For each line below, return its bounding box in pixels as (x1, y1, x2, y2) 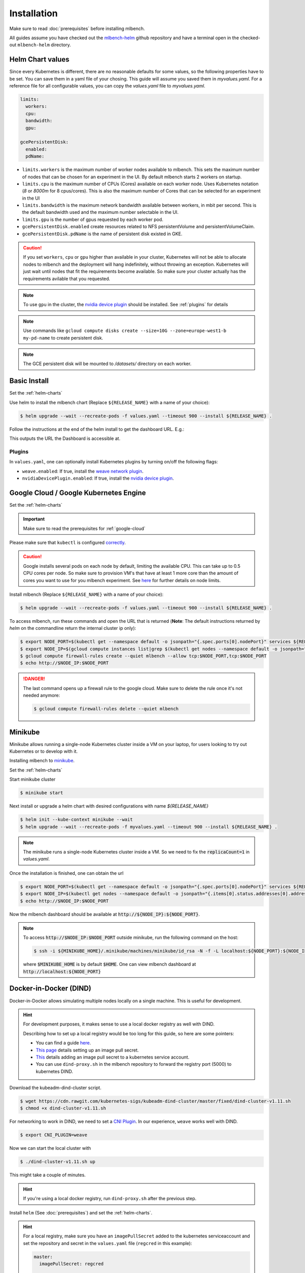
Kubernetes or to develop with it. (9, 749, 78, 755)
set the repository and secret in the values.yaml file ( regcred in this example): (23, 1240, 193, 1246)
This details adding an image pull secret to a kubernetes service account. (36, 1054, 190, 1060)
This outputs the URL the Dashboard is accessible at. (9, 435, 120, 441)
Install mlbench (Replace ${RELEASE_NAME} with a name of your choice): (9, 591, 164, 597)
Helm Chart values (9, 55, 70, 64)
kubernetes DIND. (36, 1068, 73, 1074)
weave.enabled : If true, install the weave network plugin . (22, 468, 144, 474)
